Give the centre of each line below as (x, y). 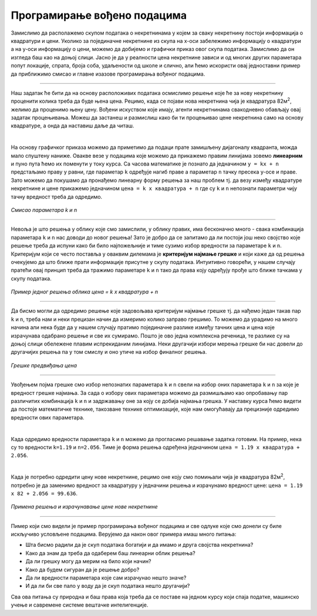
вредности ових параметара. (48, 417)
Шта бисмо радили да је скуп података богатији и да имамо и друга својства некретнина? (139, 545)
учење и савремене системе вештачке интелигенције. (80, 605)
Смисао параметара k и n (44, 210)
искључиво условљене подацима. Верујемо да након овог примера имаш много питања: (124, 534)
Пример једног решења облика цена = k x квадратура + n (85, 292)
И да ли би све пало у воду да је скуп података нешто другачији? (108, 586)
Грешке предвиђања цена (44, 365)
